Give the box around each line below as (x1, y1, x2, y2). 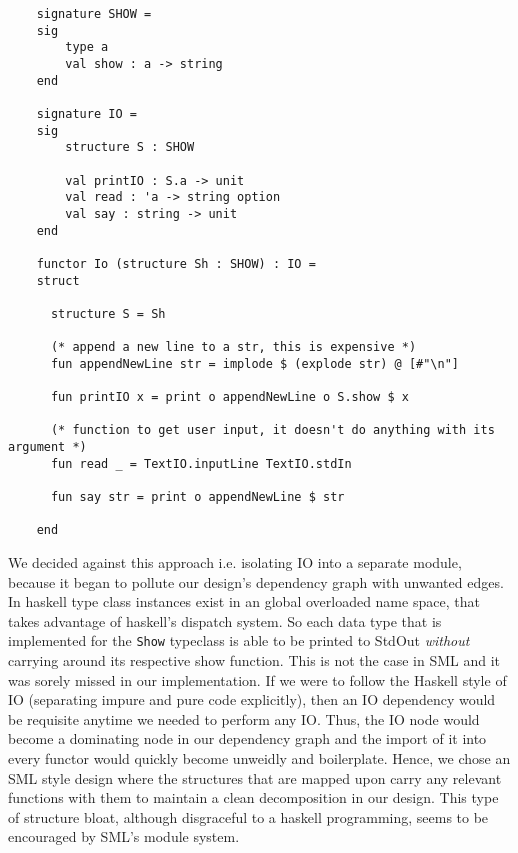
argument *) (8, 440, 87, 455)
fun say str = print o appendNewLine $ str (50, 490, 345, 505)
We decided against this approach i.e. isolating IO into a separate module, (8, 552, 462, 572)
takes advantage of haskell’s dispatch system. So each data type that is (8, 610, 442, 631)
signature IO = (36, 106, 137, 121)
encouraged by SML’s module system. (8, 826, 240, 847)
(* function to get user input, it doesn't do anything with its (50, 423, 495, 438)
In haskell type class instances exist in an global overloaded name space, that (8, 591, 480, 612)
